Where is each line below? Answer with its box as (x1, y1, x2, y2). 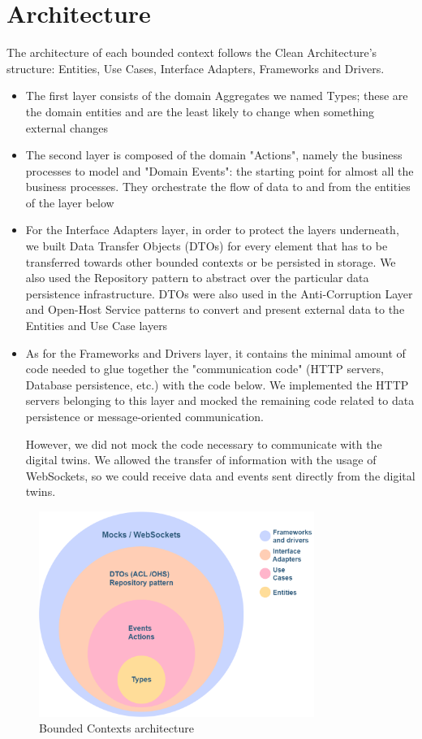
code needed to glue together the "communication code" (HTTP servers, (25, 360, 384, 377)
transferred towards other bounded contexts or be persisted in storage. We (25, 253, 396, 270)
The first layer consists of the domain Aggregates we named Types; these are (25, 87, 408, 104)
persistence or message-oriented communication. (25, 408, 265, 424)
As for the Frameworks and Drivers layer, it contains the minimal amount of (25, 344, 406, 361)
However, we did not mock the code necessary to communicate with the (25, 435, 382, 452)
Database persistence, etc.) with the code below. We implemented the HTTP (25, 376, 409, 393)
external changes (25, 119, 109, 136)
